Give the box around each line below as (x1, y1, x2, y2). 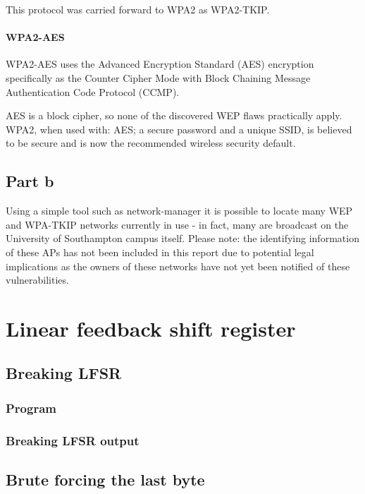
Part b (6, 170, 54, 192)
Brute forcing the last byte (6, 468, 205, 490)
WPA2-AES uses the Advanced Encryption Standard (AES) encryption (6, 56, 314, 71)
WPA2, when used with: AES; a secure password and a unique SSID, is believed (6, 121, 352, 136)
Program (6, 399, 56, 416)
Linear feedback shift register (6, 313, 296, 342)
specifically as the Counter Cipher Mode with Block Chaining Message (6, 70, 311, 85)
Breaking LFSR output (6, 431, 140, 449)
